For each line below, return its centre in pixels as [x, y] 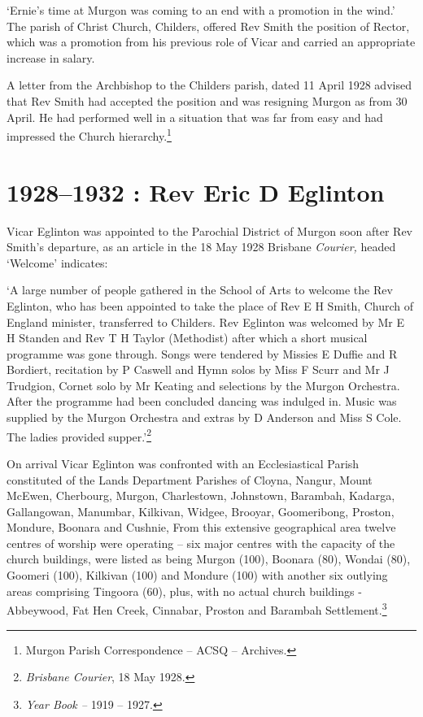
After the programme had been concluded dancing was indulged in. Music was [202, 401]
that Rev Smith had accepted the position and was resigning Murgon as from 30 [207, 100]
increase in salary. [51, 57]
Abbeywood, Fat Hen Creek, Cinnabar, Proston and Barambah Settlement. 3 [197, 608]
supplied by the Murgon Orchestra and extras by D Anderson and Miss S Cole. [204, 417]
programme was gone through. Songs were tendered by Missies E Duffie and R [202, 353]
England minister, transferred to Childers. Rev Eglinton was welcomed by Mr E [206, 322]
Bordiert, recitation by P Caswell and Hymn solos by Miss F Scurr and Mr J [198, 369]
